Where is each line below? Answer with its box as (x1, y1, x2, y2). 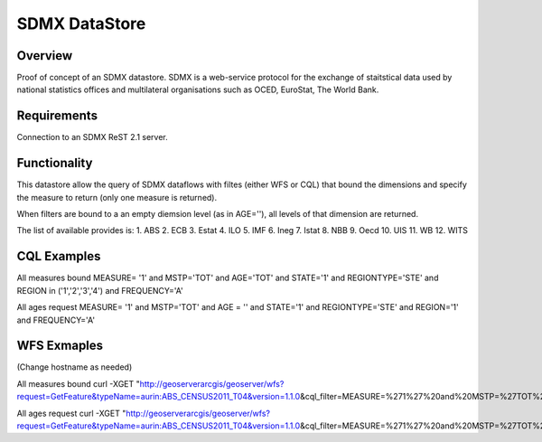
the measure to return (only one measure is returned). (16, 192, 218, 202)
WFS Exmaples (16, 338, 104, 353)
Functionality (16, 155, 93, 171)
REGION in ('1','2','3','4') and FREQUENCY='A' (16, 285, 184, 296)
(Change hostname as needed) (16, 362, 133, 372)
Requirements (16, 108, 98, 124)
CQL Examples (16, 249, 101, 264)
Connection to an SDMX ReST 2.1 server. (16, 132, 169, 143)
